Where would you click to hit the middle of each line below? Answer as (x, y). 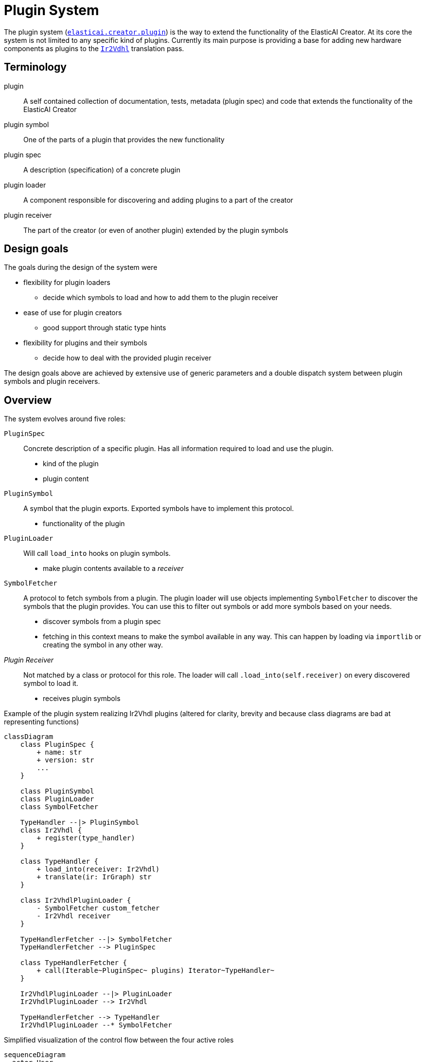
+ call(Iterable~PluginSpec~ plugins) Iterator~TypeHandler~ (156, 971)
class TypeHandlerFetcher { (73, 963)
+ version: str (65, 760)
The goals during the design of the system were (81, 267)
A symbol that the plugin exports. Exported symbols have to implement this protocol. (159, 509)
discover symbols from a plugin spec (102, 622)
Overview (28, 400)
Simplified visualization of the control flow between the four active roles (119, 1040)
